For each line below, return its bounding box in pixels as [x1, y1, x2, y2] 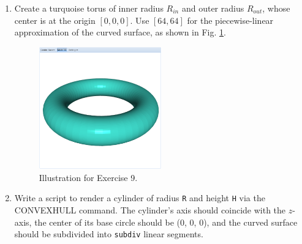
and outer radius [181, 2, 244, 14]
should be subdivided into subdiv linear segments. [14, 227, 203, 240]
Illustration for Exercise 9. [39, 171, 138, 183]
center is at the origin [14, 13, 96, 26]
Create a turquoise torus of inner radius [14, 2, 164, 14]
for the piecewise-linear [187, 13, 274, 26]
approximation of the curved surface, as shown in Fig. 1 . [14, 26, 226, 39]
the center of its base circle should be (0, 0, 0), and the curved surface [34, 215, 298, 228]
